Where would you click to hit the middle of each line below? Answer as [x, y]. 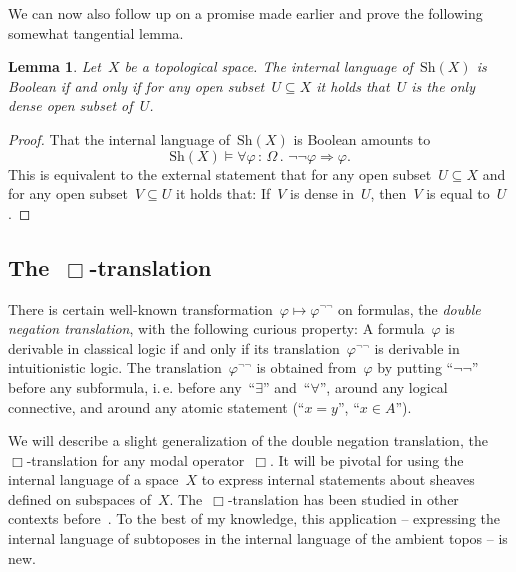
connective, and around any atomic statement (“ [156, 406]
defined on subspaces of [79, 498]
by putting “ [415, 367]
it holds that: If [223, 193]
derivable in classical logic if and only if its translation [174, 347]
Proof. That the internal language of [119, 138]
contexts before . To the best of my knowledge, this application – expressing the [254, 518]
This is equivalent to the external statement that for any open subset [220, 173]
